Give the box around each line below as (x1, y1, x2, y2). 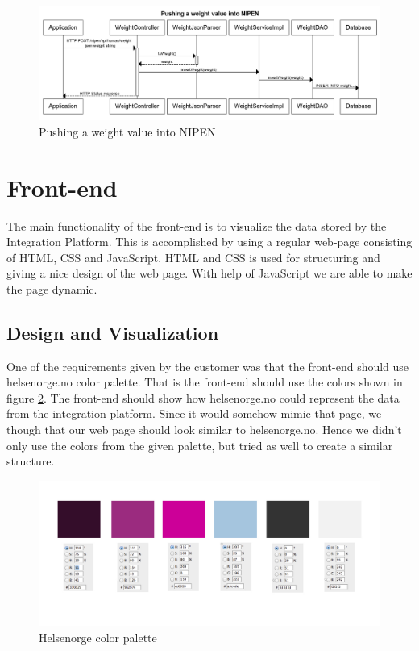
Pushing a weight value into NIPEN (39, 123, 216, 140)
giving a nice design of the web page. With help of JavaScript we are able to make (6, 265, 413, 282)
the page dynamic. (6, 280, 97, 297)
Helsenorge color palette (39, 628, 157, 645)
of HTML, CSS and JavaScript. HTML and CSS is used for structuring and (6, 248, 380, 265)
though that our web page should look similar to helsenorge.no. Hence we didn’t (6, 421, 402, 438)
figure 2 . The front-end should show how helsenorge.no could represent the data (6, 389, 400, 406)
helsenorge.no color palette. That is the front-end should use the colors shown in (6, 373, 403, 390)
